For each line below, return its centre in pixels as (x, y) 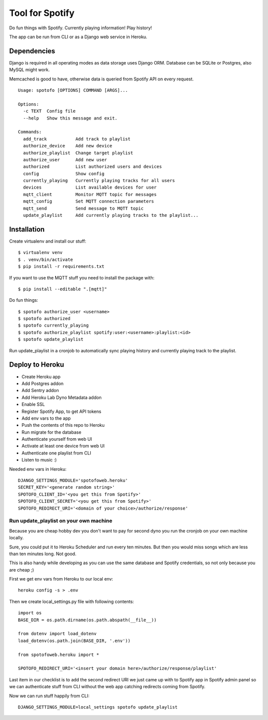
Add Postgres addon (43, 383)
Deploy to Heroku (37, 365)
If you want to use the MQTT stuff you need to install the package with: (82, 277)
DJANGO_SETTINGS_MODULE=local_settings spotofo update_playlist (98, 707)
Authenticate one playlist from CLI (56, 453)
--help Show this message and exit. (70, 118)
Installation (27, 229)
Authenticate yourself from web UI (57, 439)
